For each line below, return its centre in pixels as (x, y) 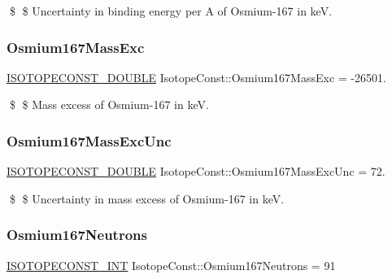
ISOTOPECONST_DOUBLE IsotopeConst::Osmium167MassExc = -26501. (196, 77)
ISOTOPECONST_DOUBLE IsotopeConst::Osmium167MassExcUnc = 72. (196, 171)
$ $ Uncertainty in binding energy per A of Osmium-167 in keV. (171, 11)
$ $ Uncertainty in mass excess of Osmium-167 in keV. (147, 198)
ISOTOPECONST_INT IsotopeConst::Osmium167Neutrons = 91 (171, 265)
